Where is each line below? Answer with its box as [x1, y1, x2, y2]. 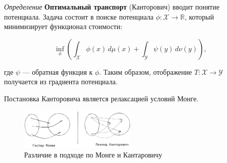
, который [184, 11, 214, 22]
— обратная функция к [22, 66, 93, 77]
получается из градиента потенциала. [4, 76, 118, 87]
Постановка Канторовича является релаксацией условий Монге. [4, 93, 199, 103]
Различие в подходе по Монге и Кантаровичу [24, 149, 162, 160]
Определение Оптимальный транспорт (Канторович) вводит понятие [4, 2, 219, 12]
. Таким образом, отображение [99, 66, 192, 77]
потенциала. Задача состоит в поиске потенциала [4, 11, 154, 22]
